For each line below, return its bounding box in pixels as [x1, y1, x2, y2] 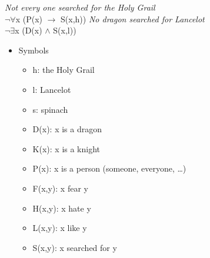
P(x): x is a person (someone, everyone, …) [32, 162, 186, 175]
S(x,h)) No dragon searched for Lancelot [61, 12, 205, 25]
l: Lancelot [32, 83, 71, 95]
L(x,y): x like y [32, 222, 87, 234]
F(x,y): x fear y [32, 182, 88, 194]
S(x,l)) [53, 24, 76, 36]
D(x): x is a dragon [32, 123, 102, 135]
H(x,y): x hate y [32, 202, 91, 214]
